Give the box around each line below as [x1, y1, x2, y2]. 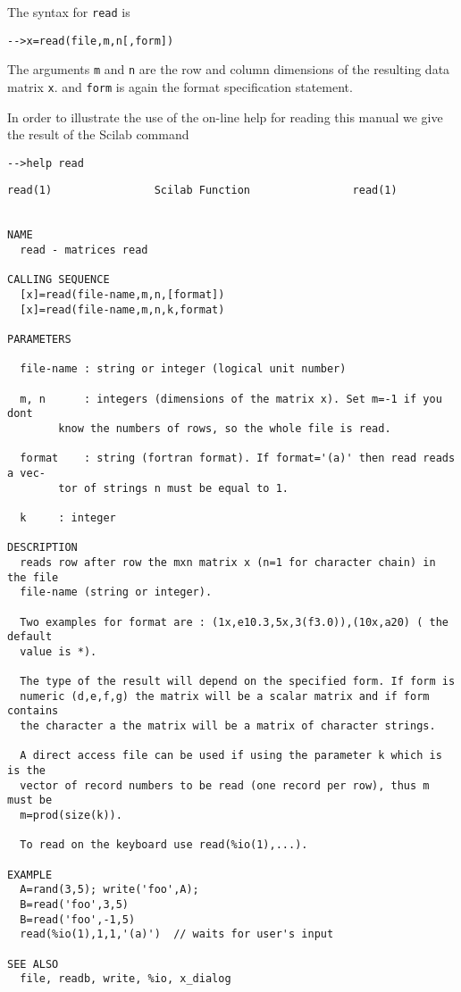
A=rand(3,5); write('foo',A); [20, 883, 199, 896]
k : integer [20, 511, 116, 524]
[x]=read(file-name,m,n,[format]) [20, 288, 225, 302]
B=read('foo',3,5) [20, 897, 130, 911]
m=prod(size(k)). [20, 809, 122, 822]
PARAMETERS [7, 333, 71, 346]
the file [7, 571, 59, 584]
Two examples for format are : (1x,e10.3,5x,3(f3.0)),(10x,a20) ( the [20, 615, 448, 629]
